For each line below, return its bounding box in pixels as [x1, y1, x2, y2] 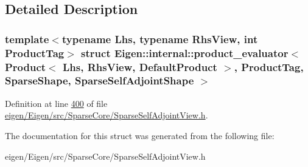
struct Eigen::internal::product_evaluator [81, 45, 289, 60]
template [5, 31, 49, 46]
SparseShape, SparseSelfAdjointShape [5, 73, 194, 88]
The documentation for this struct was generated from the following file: [5, 129, 275, 141]
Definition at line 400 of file [5, 97, 108, 109]
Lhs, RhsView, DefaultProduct [63, 59, 217, 74]
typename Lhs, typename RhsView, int [61, 31, 258, 46]
